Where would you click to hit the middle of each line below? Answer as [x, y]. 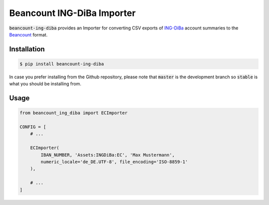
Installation [27, 49]
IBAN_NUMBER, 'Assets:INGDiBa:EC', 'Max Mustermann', [108, 155]
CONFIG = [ [33, 127]
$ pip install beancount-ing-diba [62, 64]
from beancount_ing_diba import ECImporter [74, 113]
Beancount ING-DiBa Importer [72, 13]
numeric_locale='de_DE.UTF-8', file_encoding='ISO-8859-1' [114, 162]
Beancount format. [28, 34]
